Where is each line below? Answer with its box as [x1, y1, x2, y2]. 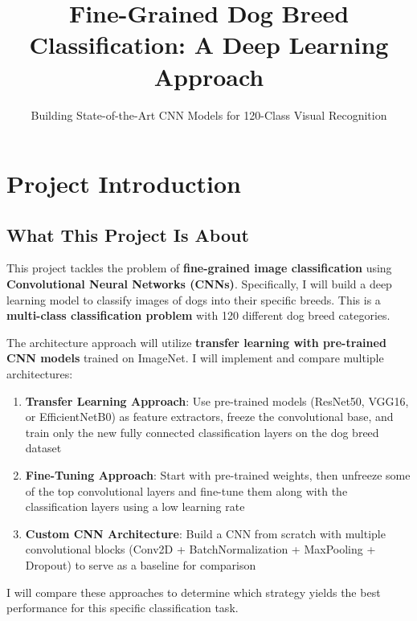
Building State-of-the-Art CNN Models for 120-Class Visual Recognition [31, 106, 387, 123]
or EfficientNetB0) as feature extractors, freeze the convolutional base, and [25, 408, 394, 425]
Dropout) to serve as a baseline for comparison [25, 556, 256, 573]
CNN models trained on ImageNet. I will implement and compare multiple [6, 349, 384, 366]
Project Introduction [6, 167, 241, 200]
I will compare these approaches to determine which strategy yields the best [6, 583, 381, 600]
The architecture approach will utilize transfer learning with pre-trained [6, 333, 386, 350]
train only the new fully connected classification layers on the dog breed [25, 423, 379, 440]
